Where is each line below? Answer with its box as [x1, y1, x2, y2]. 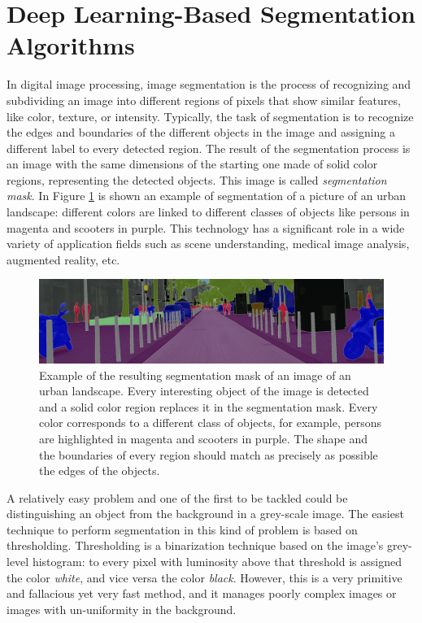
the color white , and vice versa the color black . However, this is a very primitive [7, 569, 402, 586]
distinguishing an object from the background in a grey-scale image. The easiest [7, 505, 404, 522]
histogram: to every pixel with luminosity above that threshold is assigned [32, 553, 402, 570]
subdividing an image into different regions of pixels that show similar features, [7, 91, 401, 108]
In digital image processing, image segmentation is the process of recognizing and [7, 76, 411, 93]
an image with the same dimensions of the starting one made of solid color [7, 155, 378, 172]
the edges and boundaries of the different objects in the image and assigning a [7, 124, 396, 141]
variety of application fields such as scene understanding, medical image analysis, [7, 235, 410, 252]
